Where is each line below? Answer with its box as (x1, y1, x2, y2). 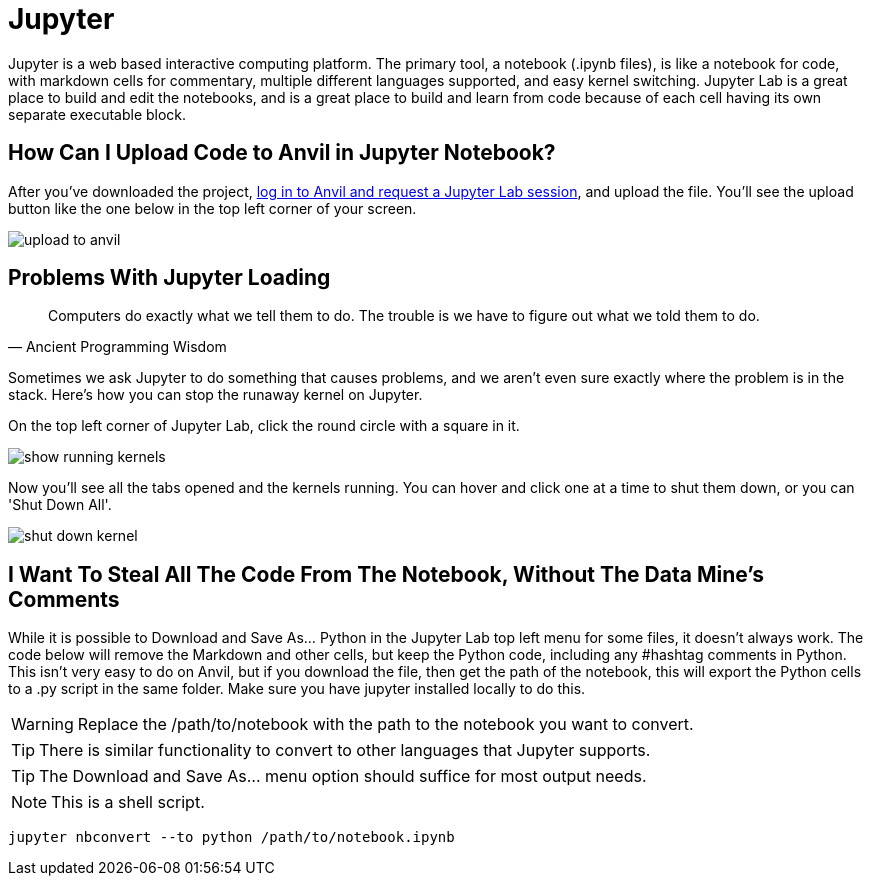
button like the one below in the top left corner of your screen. (8, 199, 417, 217)
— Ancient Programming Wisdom (8, 338, 227, 356)
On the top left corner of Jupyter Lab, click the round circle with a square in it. (8, 417, 520, 435)
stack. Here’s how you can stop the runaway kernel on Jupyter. (8, 386, 423, 404)
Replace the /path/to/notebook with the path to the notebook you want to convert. (77, 714, 694, 735)
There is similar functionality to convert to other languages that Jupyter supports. (39, 740, 651, 761)
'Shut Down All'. (8, 496, 112, 514)
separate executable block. (8, 105, 187, 123)
